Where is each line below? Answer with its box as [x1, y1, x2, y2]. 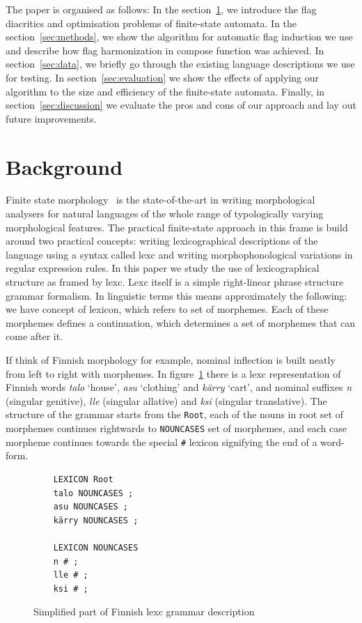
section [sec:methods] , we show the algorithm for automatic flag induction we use [6, 29, 353, 44]
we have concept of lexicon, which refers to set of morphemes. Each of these [6, 302, 329, 316]
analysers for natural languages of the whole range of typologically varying [6, 206, 324, 221]
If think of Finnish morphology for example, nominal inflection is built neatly [6, 353, 336, 367]
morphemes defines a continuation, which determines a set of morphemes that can [6, 315, 356, 330]
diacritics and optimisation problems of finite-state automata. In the [6, 15, 297, 30]
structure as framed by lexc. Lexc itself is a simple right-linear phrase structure [6, 275, 344, 289]
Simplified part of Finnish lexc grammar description [33, 604, 255, 619]
